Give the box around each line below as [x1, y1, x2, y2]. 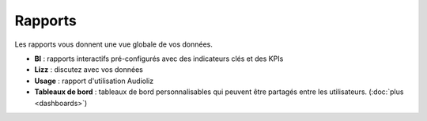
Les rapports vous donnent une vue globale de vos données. [14, 40, 213, 49]
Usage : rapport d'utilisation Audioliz [34, 76, 154, 85]
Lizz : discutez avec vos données [34, 65, 144, 74]
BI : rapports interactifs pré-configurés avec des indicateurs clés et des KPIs [34, 54, 284, 63]
